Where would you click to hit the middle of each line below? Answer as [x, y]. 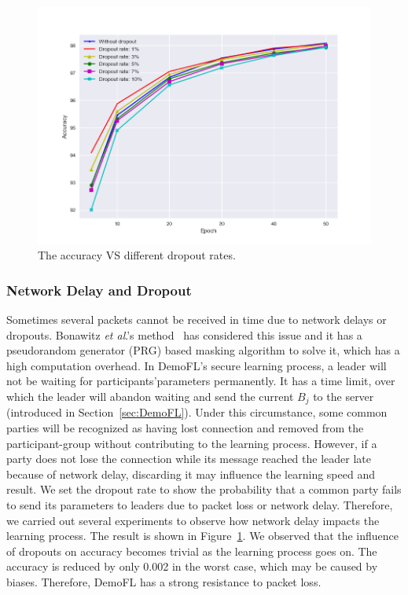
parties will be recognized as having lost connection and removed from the [185, 428]
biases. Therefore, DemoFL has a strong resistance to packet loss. [164, 582]
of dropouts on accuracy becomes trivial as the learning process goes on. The [192, 551]
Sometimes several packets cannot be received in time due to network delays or [197, 320]
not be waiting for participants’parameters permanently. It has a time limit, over [201, 381]
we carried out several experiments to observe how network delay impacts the [193, 520]
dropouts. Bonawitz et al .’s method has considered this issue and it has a [184, 334]
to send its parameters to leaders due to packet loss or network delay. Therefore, [200, 505]
